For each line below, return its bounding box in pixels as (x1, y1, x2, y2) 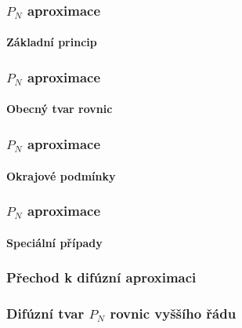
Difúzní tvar (6, 303, 85, 323)
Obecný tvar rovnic (6, 100, 113, 117)
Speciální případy (6, 234, 103, 250)
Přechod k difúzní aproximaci (6, 268, 197, 287)
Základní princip (6, 34, 97, 50)
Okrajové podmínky (6, 167, 116, 184)
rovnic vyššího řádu (110, 303, 237, 323)
